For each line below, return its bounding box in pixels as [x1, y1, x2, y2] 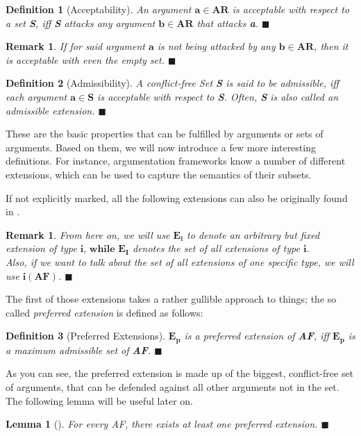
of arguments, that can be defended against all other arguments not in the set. [6, 379, 339, 394]
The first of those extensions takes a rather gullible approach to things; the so [6, 292, 337, 306]
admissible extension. [6, 103, 95, 117]
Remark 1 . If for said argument [6, 39, 145, 53]
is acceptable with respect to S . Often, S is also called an [97, 89, 339, 103]
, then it [314, 39, 349, 53]
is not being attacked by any [157, 39, 276, 53]
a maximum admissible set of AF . [6, 342, 151, 357]
